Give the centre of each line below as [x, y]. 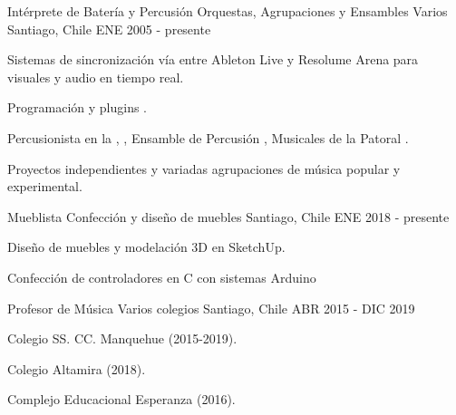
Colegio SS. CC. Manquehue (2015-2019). [122, 338]
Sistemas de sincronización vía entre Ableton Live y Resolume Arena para [213, 59]
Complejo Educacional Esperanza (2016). [121, 399]
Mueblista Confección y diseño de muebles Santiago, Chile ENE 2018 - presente [228, 216]
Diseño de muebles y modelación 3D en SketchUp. [146, 247]
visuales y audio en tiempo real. [96, 77]
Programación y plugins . [77, 107]
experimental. [45, 186]
